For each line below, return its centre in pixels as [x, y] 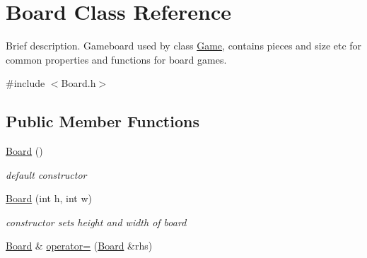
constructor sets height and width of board [96, 222]
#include [25, 83]
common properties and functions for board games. [116, 59]
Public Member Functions [103, 121]
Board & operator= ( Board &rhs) [79, 246]
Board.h [78, 83]
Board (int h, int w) [49, 198]
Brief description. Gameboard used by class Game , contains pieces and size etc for [184, 46]
